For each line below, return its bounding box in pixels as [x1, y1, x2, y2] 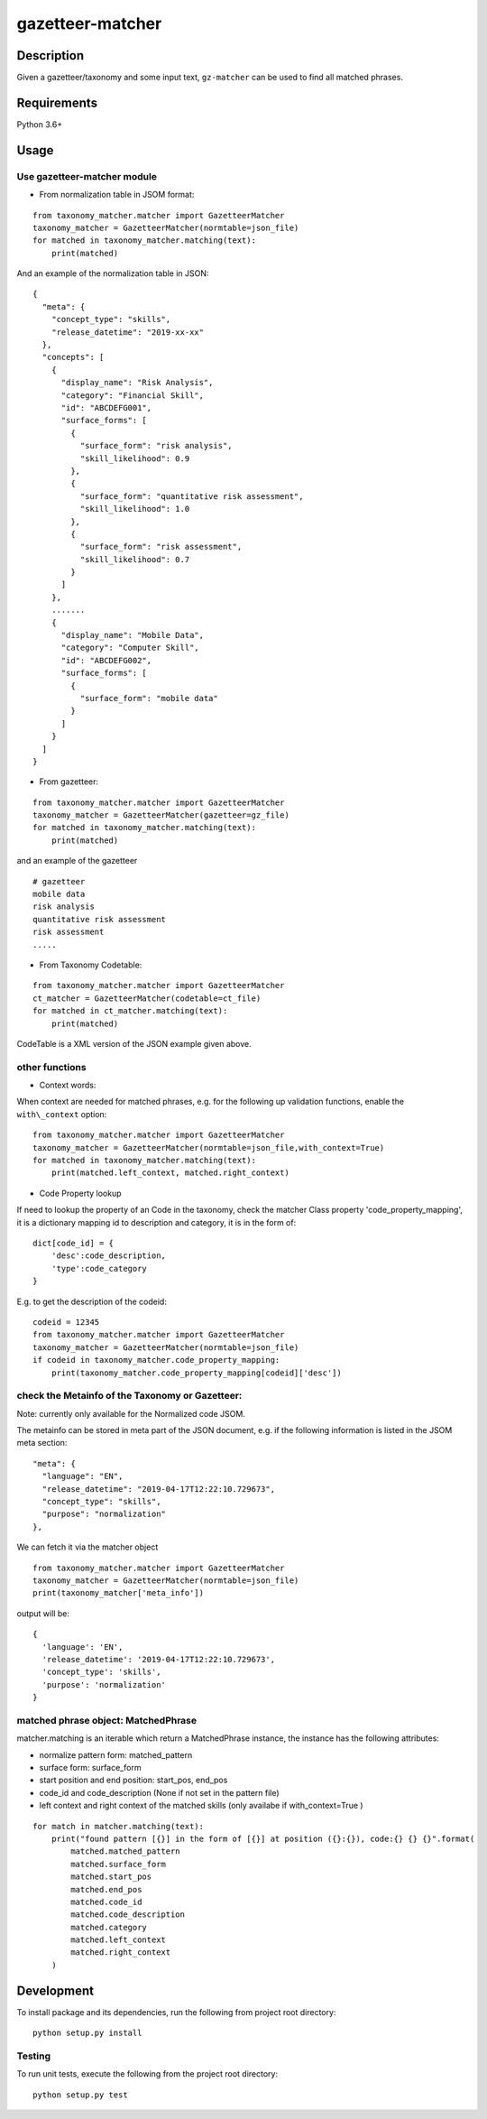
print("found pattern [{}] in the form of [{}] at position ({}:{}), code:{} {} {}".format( [51, 1833, 475, 1844]
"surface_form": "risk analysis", [79, 440, 234, 451]
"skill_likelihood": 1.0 [79, 504, 190, 514]
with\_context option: [16, 1108, 107, 1119]
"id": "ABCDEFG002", [60, 655, 152, 665]
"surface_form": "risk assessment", [79, 541, 243, 552]
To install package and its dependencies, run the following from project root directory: [16, 2006, 336, 2017]
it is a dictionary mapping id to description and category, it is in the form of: [16, 1217, 297, 1227]
